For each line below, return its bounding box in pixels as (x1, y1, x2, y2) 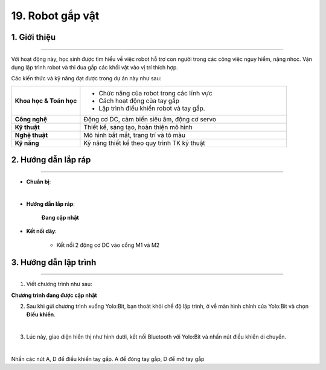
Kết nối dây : (26, 228, 57, 235)
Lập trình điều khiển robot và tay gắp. (98, 104, 205, 112)
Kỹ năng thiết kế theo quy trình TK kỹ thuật (83, 139, 205, 147)
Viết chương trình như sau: (26, 281, 92, 288)
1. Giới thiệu (11, 32, 56, 42)
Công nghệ (14, 115, 48, 123)
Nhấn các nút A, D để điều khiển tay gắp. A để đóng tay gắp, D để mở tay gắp (11, 355, 205, 362)
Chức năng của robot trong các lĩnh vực (98, 89, 213, 97)
